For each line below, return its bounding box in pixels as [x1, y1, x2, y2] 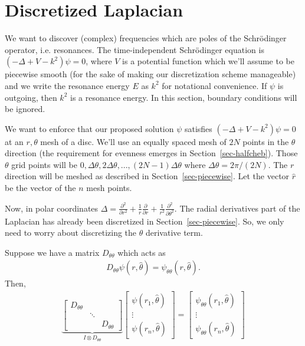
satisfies [184, 122, 212, 134]
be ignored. [5, 103, 45, 115]
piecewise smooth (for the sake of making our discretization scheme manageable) [5, 68, 296, 80]
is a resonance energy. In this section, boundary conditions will [70, 91, 297, 103]
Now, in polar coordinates [5, 202, 99, 214]
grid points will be [11, 158, 77, 170]
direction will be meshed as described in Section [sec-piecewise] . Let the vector [5, 170, 290, 182]
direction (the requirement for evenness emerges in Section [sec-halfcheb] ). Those [5, 147, 298, 159]
